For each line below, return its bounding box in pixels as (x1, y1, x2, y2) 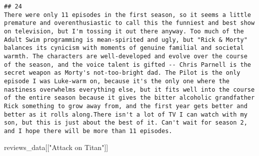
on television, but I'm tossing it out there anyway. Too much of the (4, 27, 244, 35)
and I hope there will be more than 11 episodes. (4, 127, 172, 135)
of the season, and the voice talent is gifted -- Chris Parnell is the (4, 61, 251, 68)
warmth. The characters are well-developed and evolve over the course (4, 52, 247, 60)
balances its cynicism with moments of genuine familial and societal (4, 44, 244, 52)
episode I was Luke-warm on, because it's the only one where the (4, 77, 230, 85)
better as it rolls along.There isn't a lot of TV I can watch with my (4, 111, 247, 118)
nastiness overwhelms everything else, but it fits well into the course (4, 86, 255, 93)
